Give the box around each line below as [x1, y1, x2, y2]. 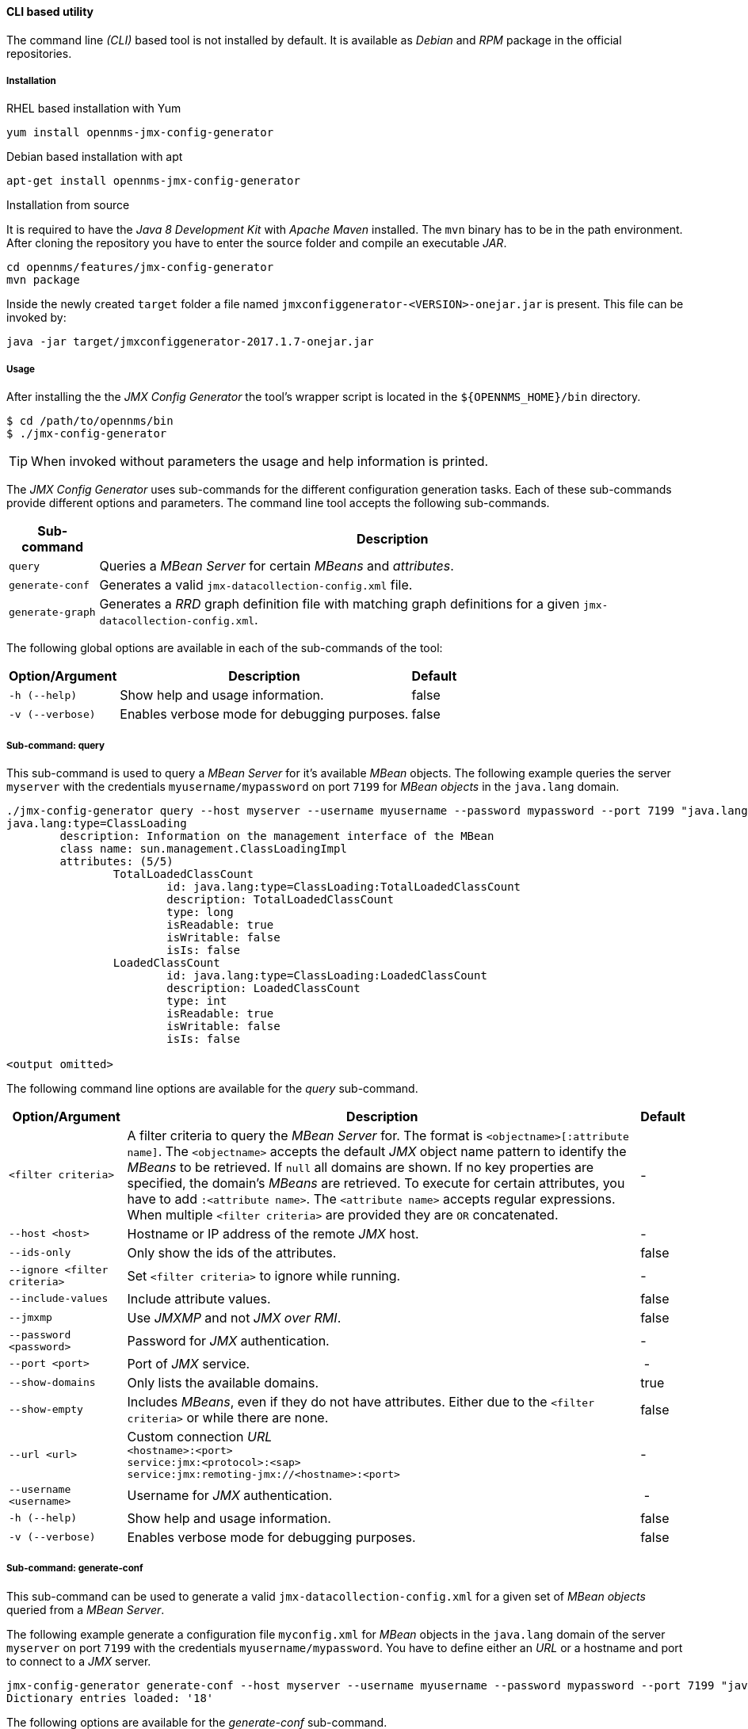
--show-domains [9, 1376, 96, 1389]
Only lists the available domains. [127, 1374, 319, 1391]
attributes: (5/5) [59, 854, 174, 868]
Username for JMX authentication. [127, 1487, 333, 1503]
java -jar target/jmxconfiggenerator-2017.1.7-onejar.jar [6, 335, 374, 349]
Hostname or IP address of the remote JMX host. [127, 1225, 419, 1242]
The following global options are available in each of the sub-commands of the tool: [6, 641, 443, 655]
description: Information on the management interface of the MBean [59, 829, 494, 842]
